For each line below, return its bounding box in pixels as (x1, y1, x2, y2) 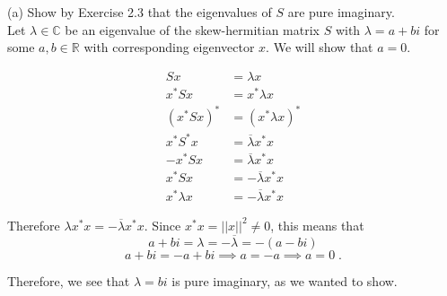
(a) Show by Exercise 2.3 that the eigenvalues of (7, 3, 272, 21)
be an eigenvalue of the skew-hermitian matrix (65, 20, 320, 39)
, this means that (270, 215, 364, 234)
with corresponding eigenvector (83, 38, 255, 57)
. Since (144, 215, 181, 234)
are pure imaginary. (287, 3, 395, 21)
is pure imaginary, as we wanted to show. (171, 271, 398, 290)
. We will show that (266, 38, 373, 57)
